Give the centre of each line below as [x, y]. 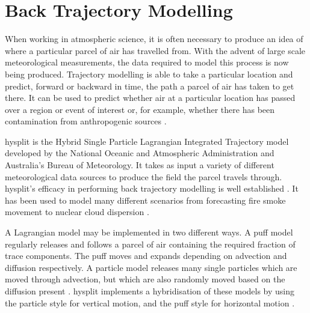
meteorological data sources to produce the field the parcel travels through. [144, 176]
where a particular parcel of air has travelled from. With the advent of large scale [155, 50]
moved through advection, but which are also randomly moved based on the [145, 279]
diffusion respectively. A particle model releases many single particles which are [151, 267]
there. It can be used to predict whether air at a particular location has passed [150, 98]
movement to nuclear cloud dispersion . [77, 212]
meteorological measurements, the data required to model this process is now [147, 62]
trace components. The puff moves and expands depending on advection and [146, 256]
